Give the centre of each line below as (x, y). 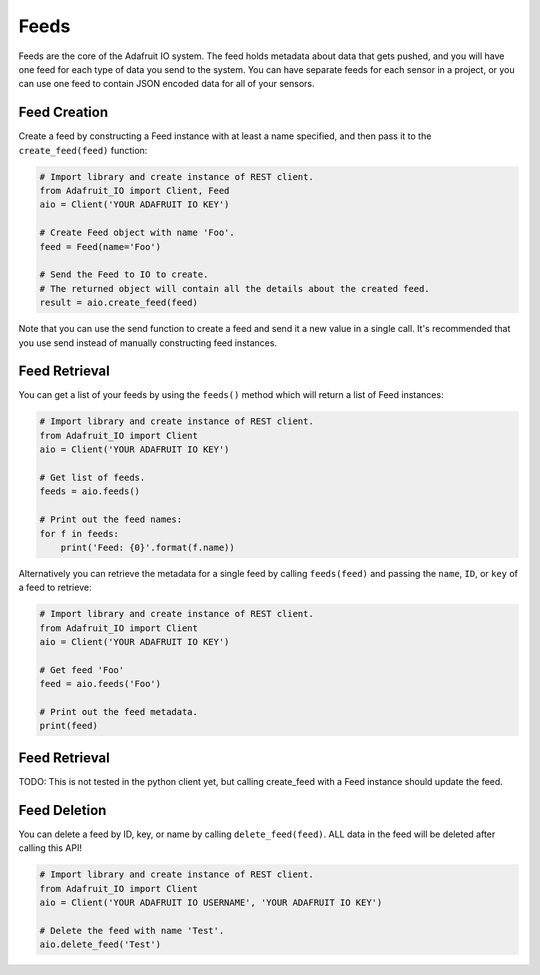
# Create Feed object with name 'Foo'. (137, 233)
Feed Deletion (62, 810)
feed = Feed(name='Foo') (100, 246)
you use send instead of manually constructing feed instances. (148, 342)
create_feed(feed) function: (83, 150)
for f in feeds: (79, 533)
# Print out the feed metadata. (119, 711)
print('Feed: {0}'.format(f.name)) (147, 547)
